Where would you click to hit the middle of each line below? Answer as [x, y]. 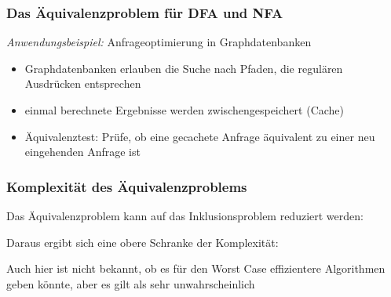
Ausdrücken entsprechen [83, 83]
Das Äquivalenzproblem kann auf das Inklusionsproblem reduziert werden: [185, 216]
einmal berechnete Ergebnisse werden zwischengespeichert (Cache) [185, 110]
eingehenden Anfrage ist [82, 152]
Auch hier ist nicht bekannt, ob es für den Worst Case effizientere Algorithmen [196, 268]
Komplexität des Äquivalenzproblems [127, 186]
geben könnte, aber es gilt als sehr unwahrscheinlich [131, 283]
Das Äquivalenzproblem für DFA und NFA [145, 12]
